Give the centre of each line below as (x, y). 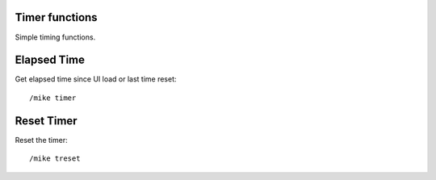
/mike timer (53, 98)
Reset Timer (46, 121)
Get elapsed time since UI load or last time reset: (96, 79)
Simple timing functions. (55, 37)
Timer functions (56, 17)
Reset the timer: (41, 140)
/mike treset (55, 159)
